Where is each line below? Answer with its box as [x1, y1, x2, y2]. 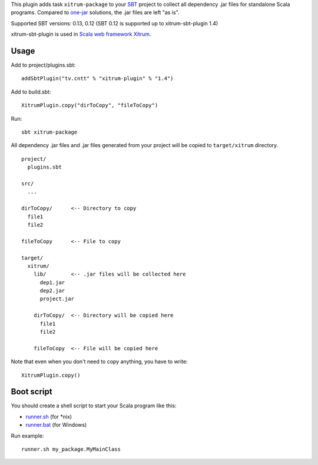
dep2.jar [39, 287, 65, 294]
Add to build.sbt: [11, 88, 51, 95]
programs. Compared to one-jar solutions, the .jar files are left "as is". [11, 9, 180, 16]
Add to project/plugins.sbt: [11, 62, 76, 69]
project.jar [39, 295, 75, 303]
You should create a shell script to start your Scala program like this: [11, 402, 177, 409]
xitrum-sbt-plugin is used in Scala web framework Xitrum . [11, 31, 151, 38]
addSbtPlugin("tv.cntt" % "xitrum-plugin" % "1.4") [21, 75, 174, 82]
